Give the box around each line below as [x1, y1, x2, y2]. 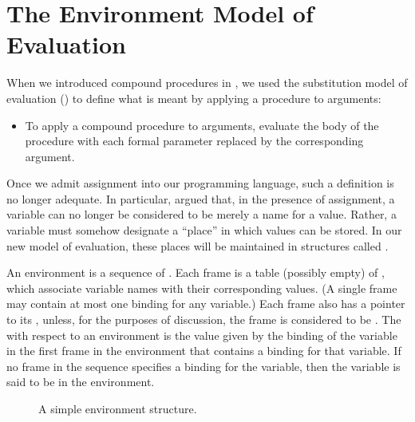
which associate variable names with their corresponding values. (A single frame [6, 279, 397, 296]
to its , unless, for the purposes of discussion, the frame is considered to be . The [6, 311, 401, 328]
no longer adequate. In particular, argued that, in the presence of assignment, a [6, 190, 395, 207]
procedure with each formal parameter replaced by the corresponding [25, 132, 364, 149]
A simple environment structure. [38, 400, 197, 416]
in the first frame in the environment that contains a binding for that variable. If [6, 342, 401, 359]
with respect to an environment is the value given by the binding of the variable [6, 326, 397, 343]
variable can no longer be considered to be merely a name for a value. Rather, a [6, 206, 397, 223]
